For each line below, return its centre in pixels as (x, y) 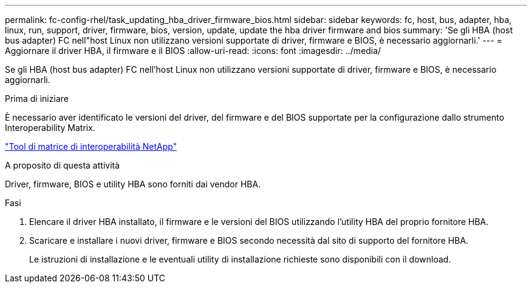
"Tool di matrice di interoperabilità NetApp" (91, 146)
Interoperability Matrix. (50, 128)
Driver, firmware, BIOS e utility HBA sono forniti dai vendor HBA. (133, 184)
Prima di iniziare (37, 99)
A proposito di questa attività (63, 165)
